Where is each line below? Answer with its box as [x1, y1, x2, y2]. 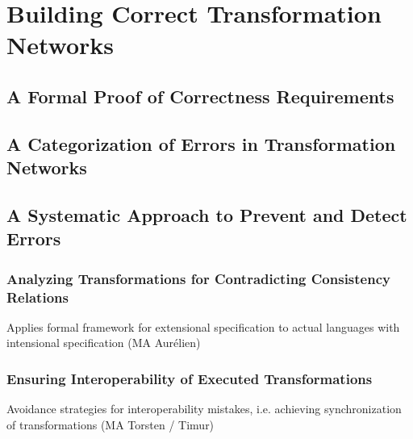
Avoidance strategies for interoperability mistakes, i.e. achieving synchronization [6, 400, 402, 417]
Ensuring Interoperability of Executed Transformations [6, 368, 373, 388]
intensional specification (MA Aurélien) [6, 334, 201, 351]
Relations [6, 286, 69, 307]
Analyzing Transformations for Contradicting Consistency [6, 268, 390, 288]
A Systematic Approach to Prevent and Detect [6, 202, 407, 227]
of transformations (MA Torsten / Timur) [6, 416, 215, 433]
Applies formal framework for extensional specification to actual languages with [6, 318, 400, 335]
